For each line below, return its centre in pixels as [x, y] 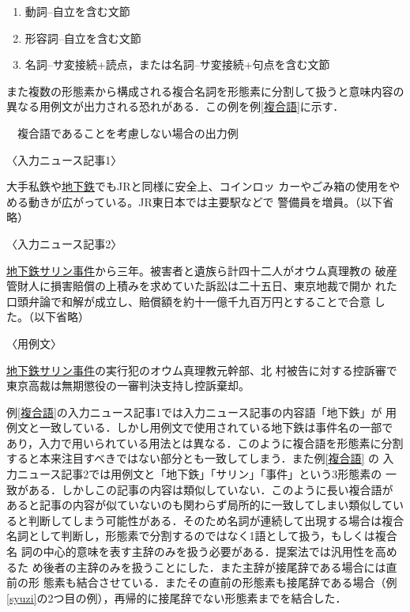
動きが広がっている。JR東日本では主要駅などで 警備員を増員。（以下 [205, 201]
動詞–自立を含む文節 [77, 11]
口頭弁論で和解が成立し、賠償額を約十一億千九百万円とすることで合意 [189, 301]
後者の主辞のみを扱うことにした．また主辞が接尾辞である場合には [214, 567]
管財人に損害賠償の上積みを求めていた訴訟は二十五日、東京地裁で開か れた [202, 286]
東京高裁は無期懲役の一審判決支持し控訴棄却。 [128, 385]
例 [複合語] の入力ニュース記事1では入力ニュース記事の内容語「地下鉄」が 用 [202, 412]
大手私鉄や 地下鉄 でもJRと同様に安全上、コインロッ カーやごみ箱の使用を [198, 186]
